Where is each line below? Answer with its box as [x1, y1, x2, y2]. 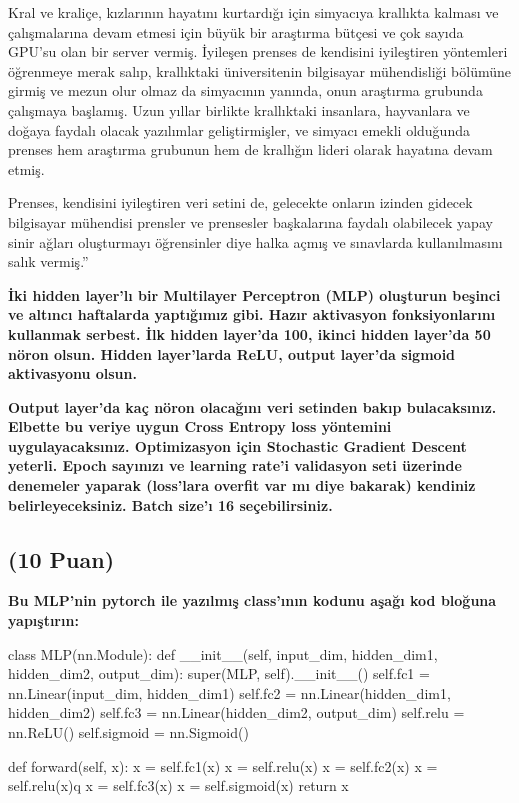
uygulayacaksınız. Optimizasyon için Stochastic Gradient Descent [8, 435, 467, 456]
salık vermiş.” [8, 251, 89, 272]
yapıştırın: [8, 610, 79, 631]
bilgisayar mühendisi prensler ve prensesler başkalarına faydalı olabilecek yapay [8, 211, 493, 232]
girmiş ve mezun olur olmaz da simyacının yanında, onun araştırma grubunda [8, 80, 483, 101]
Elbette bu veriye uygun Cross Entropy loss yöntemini [8, 416, 392, 437]
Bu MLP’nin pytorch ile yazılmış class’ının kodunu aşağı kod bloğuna [8, 590, 497, 611]
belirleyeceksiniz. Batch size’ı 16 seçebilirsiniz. [8, 494, 333, 515]
